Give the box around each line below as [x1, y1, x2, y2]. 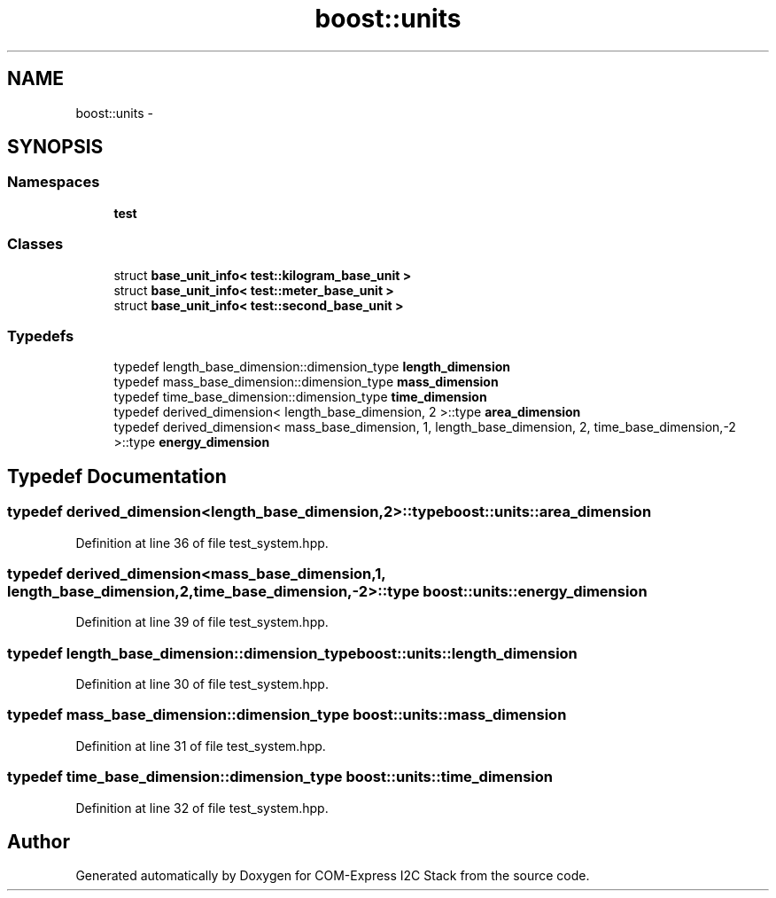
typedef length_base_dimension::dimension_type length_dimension [113, 359, 511, 375]
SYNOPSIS [7, 136, 104, 159]
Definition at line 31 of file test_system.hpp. [75, 738, 326, 754]
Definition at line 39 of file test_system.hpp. [75, 614, 329, 630]
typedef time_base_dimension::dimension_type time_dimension [113, 389, 487, 405]
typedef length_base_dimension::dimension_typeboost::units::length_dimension [7, 644, 578, 662]
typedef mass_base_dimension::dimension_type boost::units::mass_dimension [7, 706, 567, 724]
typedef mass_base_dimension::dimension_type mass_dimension [113, 374, 499, 390]
